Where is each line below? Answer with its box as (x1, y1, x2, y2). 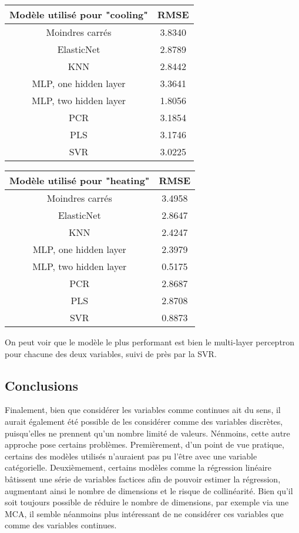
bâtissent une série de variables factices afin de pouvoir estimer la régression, (5, 472, 281, 485)
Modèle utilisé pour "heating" (9, 174, 150, 187)
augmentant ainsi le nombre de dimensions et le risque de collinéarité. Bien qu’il (5, 484, 293, 497)
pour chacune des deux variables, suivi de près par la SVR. (5, 347, 217, 359)
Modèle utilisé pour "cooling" (9, 8, 149, 21)
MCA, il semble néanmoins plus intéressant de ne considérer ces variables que (5, 507, 284, 519)
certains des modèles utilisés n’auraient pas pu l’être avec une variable (5, 449, 257, 462)
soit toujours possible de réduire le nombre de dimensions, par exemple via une (5, 496, 289, 508)
